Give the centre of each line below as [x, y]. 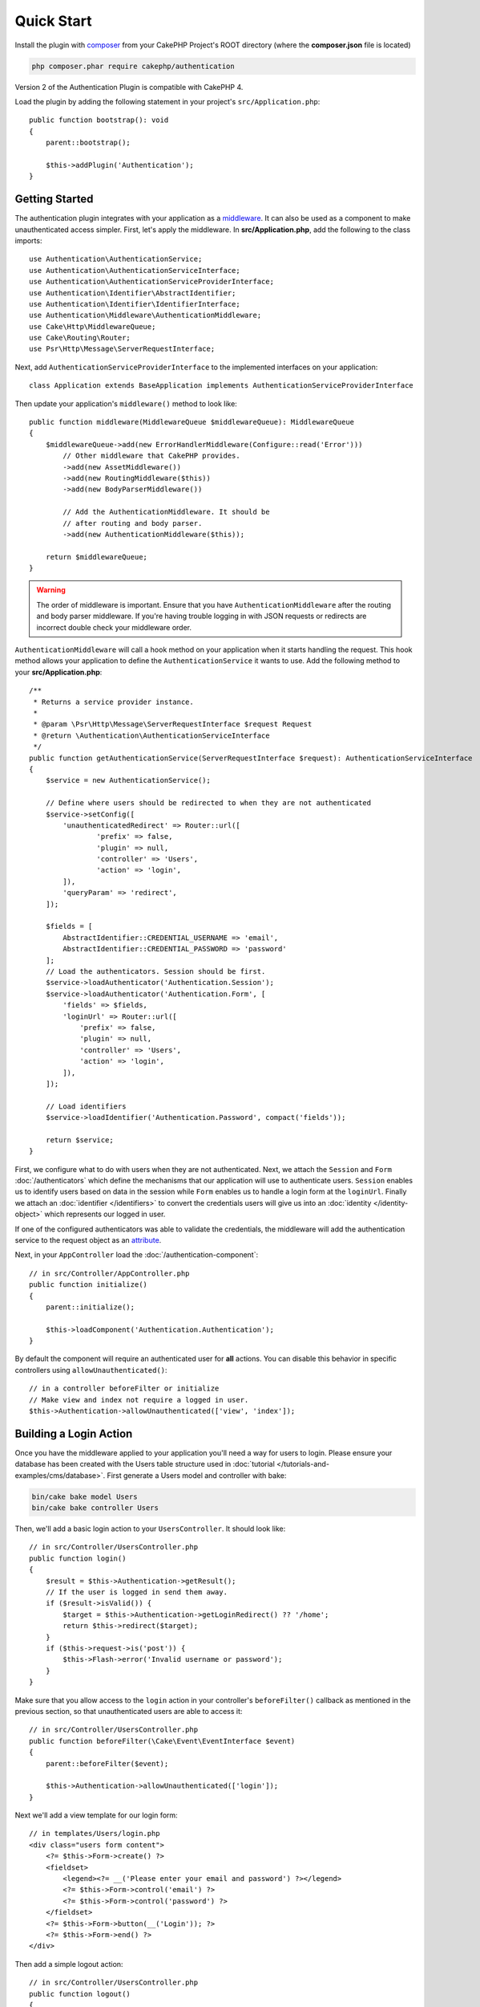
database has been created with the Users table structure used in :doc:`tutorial [145, 1464]
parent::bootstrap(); [88, 143]
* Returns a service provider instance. [113, 702]
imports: [28, 240]
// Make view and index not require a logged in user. [139, 1400]
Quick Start [53, 21]
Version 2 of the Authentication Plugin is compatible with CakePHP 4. [129, 87]
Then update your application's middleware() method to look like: [126, 403]
